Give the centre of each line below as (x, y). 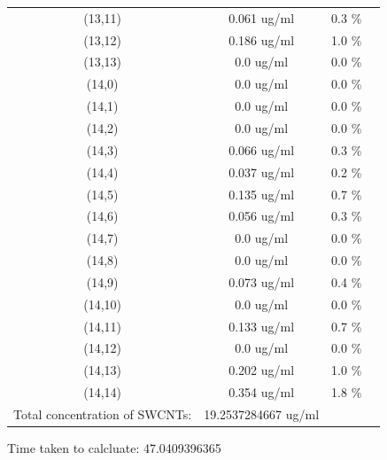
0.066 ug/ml (262, 149)
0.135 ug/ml (262, 194)
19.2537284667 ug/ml (262, 413)
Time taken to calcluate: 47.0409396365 (114, 448)
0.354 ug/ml (262, 392)
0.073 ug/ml (262, 281)
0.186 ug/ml (262, 39)
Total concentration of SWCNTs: (103, 413)
